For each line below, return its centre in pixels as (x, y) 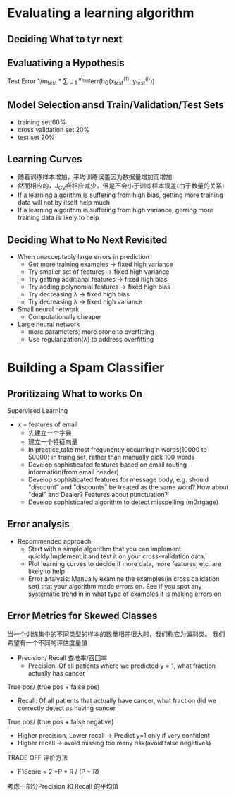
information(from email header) (74, 472)
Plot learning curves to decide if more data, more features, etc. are (125, 563)
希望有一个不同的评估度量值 (48, 642)
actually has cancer (56, 673)
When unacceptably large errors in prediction (83, 257)
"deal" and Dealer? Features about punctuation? (98, 495)
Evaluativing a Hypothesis (66, 62)
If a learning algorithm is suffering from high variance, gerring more (115, 210)
